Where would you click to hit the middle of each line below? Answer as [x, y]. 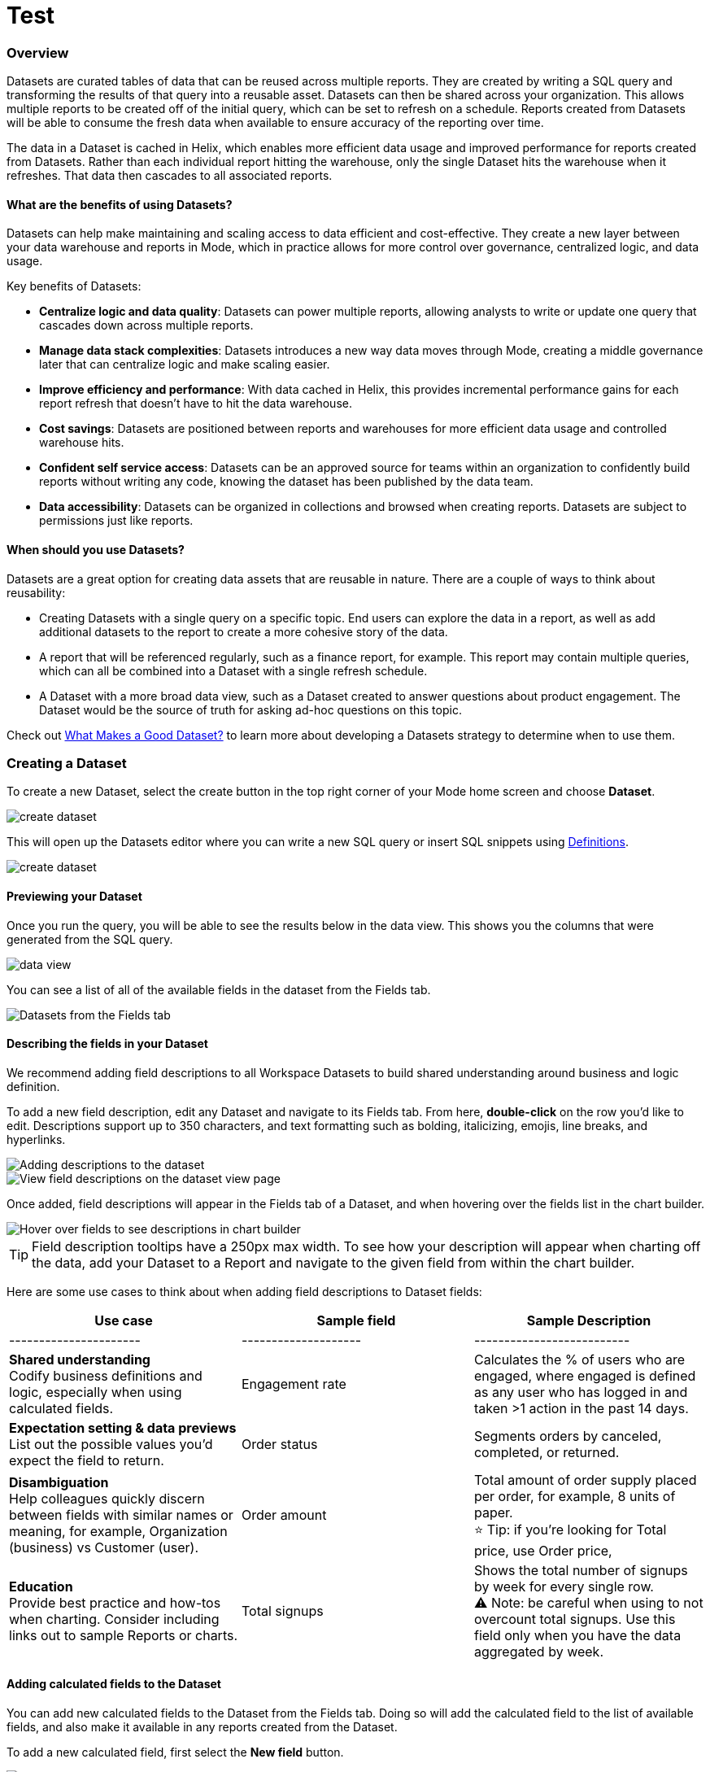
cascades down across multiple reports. [146, 325]
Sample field [356, 1320]
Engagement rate [294, 1384]
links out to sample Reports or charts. [124, 1635]
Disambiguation [59, 1483]
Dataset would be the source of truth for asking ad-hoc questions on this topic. [250, 709]
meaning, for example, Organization [118, 1532]
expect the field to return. [87, 1460]
